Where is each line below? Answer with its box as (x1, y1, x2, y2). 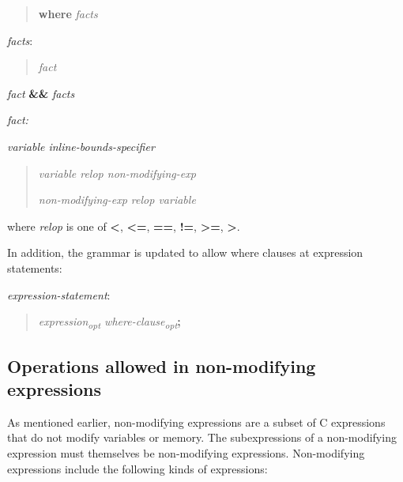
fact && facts (7, 85, 75, 101)
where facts (38, 6, 98, 21)
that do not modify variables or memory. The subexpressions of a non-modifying (7, 429, 397, 446)
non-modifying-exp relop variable (38, 191, 196, 208)
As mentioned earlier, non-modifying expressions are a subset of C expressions (7, 413, 386, 430)
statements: (7, 259, 62, 276)
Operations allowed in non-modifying (7, 353, 316, 378)
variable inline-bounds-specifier (7, 137, 155, 154)
